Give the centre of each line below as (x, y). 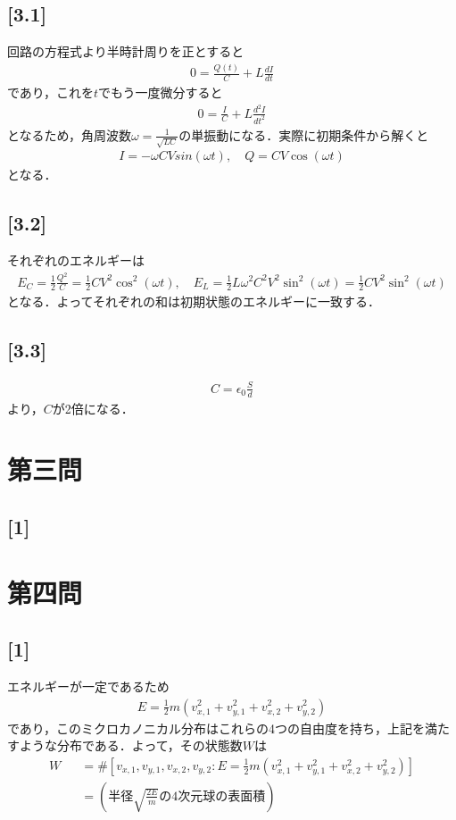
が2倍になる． (93, 408)
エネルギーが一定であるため (88, 686)
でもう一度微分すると (160, 92)
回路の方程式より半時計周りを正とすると (126, 51)
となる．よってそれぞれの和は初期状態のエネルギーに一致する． (194, 301)
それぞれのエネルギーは (76, 260)
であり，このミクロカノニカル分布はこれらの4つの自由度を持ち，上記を (216, 728)
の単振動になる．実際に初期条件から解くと (304, 134)
